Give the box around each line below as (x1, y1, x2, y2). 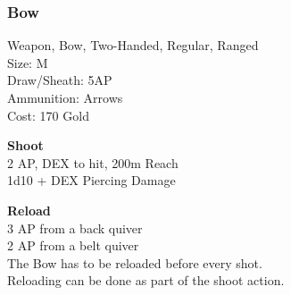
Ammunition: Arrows (7, 88, 123, 106)
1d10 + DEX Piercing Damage (7, 171, 176, 190)
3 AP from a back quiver (7, 218, 143, 237)
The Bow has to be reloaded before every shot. (7, 253, 262, 272)
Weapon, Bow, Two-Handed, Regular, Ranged (7, 36, 259, 55)
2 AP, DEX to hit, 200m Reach (7, 153, 179, 172)
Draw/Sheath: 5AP (7, 71, 112, 89)
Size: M (7, 53, 48, 72)
